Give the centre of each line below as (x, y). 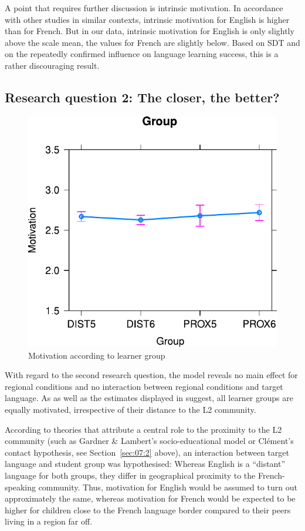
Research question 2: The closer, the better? (142, 97)
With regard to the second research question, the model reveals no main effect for (151, 375)
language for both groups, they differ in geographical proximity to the (130, 475)
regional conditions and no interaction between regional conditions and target (144, 386)
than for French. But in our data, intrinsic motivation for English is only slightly (150, 31)
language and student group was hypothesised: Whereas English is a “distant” (145, 464)
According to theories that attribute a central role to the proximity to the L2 (143, 429)
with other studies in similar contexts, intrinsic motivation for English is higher (147, 19)
